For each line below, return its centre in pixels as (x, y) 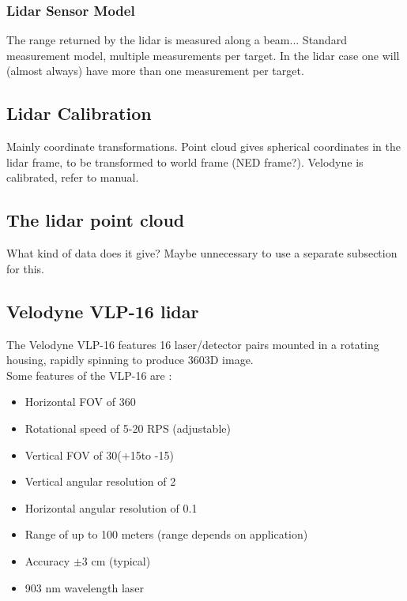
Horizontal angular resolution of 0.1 (111, 507)
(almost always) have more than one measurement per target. (155, 71)
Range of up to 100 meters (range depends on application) (166, 534)
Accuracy (47, 560)
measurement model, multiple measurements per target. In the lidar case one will (203, 55)
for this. (25, 268)
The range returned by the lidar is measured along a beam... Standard (177, 40)
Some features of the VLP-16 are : (89, 375)
